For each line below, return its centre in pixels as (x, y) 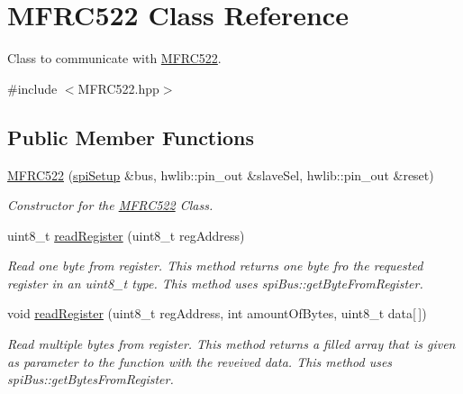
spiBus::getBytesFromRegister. (91, 379)
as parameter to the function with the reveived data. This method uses (200, 361)
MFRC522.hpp (118, 88)
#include (32, 88)
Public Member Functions (131, 137)
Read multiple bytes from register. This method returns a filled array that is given (231, 344)
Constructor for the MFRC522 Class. (110, 205)
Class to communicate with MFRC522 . (114, 58)
